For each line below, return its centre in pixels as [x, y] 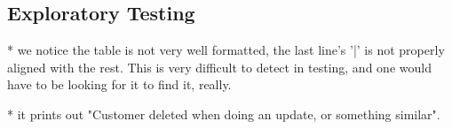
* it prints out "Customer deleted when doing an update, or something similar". [224, 114]
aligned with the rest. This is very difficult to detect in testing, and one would [219, 67]
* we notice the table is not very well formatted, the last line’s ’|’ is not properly [226, 50]
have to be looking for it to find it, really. [119, 84]
